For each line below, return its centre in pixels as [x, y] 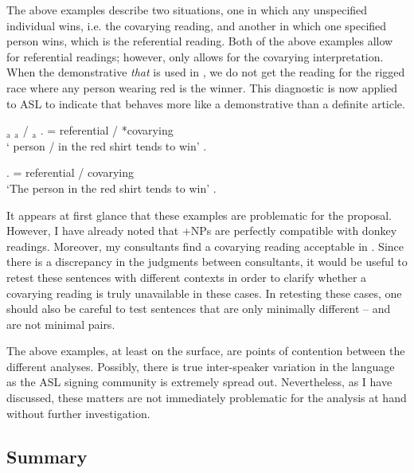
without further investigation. [78, 413]
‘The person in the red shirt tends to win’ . [111, 188]
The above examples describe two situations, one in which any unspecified [187, 10]
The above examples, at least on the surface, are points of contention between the [206, 351]
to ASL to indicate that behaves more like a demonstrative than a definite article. [206, 103]
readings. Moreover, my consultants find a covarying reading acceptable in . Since [205, 246]
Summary [47, 456]
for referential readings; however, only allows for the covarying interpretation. [195, 56]
